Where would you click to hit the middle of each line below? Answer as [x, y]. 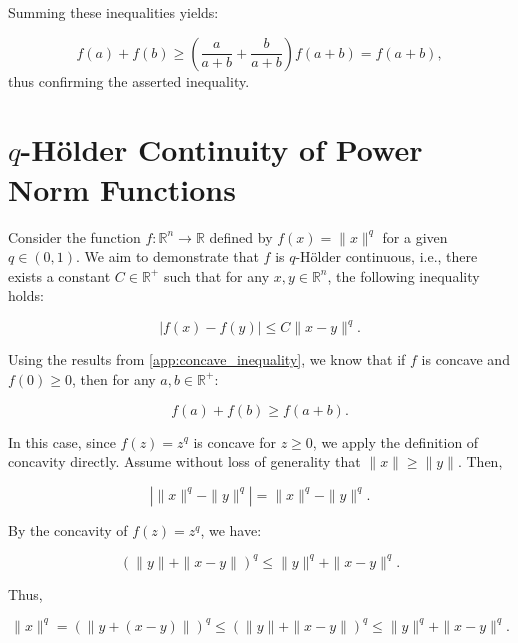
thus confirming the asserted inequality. [129, 80]
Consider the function [74, 236]
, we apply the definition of [395, 441]
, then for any [114, 378]
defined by [241, 236]
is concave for [234, 441]
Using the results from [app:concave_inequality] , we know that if [207, 359]
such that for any [216, 275]
